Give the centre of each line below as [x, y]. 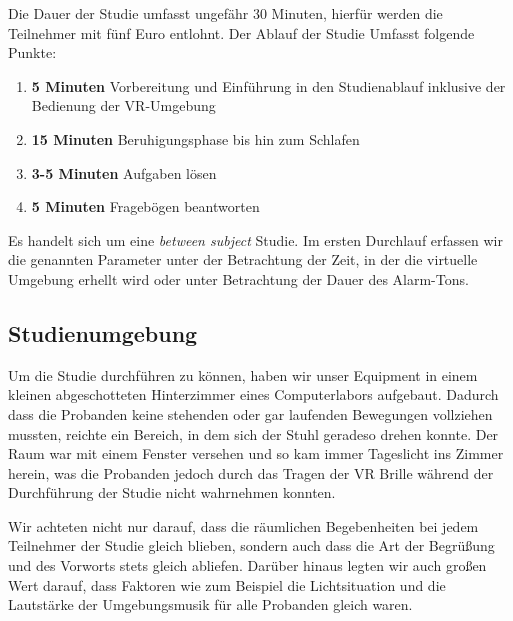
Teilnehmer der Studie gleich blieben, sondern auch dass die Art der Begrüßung [251, 545]
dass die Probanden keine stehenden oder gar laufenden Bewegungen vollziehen [250, 413]
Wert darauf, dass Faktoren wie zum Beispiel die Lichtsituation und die [227, 584]
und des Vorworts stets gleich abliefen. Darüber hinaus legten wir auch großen [247, 565]
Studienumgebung [103, 332]
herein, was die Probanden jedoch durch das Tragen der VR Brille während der [251, 472]
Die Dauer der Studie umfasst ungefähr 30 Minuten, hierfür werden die [225, 13]
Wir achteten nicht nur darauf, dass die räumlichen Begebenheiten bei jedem [243, 525]
